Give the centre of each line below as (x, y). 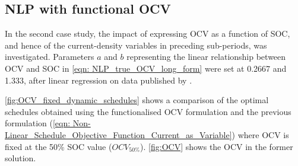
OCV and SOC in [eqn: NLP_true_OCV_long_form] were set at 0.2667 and (146, 68)
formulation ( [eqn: (38, 123)
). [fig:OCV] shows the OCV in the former (217, 146)
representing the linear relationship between (206, 57)
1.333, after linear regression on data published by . (99, 80)
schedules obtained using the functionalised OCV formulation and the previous (148, 111)
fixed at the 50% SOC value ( (58, 146)
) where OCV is (260, 134)
